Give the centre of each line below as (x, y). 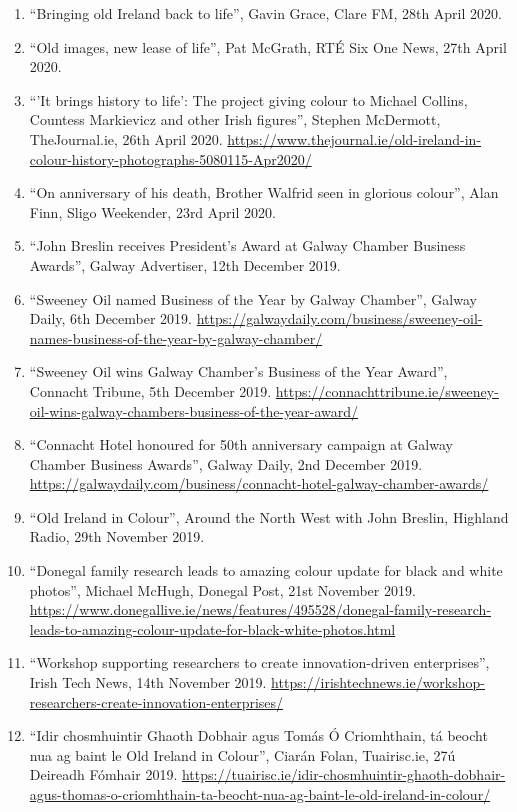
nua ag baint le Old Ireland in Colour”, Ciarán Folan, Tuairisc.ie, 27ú (242, 754)
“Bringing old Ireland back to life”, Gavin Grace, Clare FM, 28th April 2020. (265, 13)
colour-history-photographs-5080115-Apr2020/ (170, 158)
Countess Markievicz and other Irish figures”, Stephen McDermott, (235, 119)
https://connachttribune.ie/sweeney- (387, 390)
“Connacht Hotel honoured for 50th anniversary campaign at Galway (241, 444)
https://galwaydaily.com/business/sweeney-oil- (339, 318)
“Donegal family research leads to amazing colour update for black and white (266, 570)
